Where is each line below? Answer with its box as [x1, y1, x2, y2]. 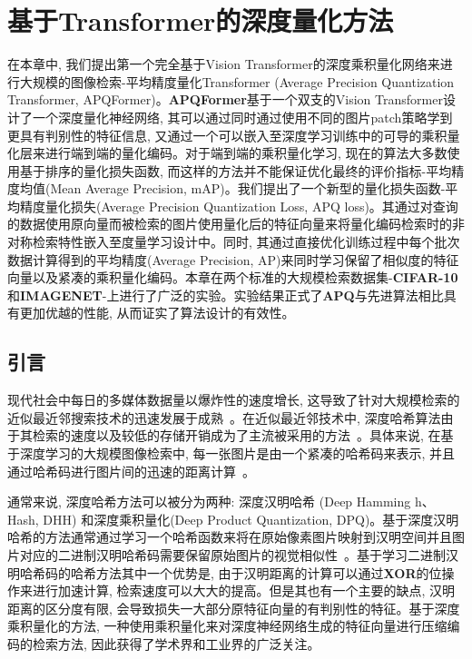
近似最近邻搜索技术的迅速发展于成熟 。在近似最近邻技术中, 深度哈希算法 [7, 408, 441, 427]
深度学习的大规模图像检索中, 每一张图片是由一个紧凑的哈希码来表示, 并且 [19, 444, 456, 463]
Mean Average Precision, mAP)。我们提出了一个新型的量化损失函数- [50, 179, 446, 198]
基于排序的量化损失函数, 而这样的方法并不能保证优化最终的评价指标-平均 [19, 161, 452, 180]
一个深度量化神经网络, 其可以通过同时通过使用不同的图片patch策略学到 [32, 107, 453, 126]
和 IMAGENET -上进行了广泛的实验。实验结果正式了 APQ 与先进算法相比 [7, 285, 444, 304]
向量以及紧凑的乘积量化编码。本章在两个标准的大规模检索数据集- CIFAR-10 [7, 268, 458, 287]
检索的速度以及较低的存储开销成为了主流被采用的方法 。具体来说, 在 [32, 426, 441, 445]
